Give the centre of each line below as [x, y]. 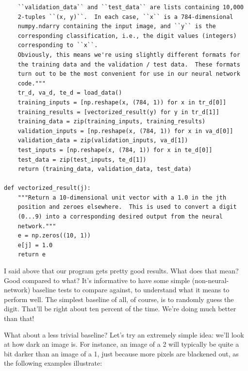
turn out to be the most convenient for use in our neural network [129, 74]
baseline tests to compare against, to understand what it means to [131, 290]
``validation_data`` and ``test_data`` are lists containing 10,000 [131, 7]
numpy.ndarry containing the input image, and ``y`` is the [117, 26]
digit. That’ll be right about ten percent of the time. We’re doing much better [120, 309]
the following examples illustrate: [53, 363]
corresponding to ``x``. [58, 45]
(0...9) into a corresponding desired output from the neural [120, 217]
